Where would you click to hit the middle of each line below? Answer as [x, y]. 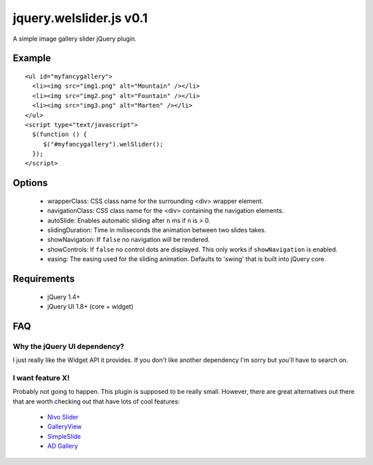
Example [32, 58]
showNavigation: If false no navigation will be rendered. [128, 240]
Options [30, 183]
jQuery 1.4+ [64, 296]
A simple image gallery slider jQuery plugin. [75, 39]
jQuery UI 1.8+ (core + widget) [90, 307]
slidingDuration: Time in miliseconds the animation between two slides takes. [157, 230]
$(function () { [60, 134]
